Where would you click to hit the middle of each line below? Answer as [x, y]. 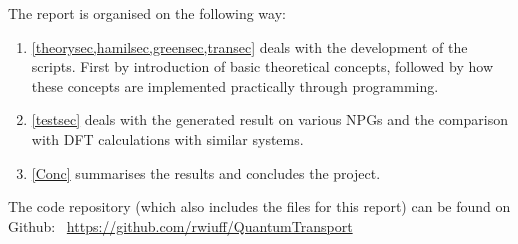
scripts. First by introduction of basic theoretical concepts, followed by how [262, 66]
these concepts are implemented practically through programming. [235, 85]
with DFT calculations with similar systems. [167, 138]
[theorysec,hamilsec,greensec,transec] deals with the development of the [249, 46]
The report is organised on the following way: [147, 13]
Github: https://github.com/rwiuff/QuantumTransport [180, 225]
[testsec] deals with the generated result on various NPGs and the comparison [269, 119]
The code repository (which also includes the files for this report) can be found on [259, 206]
